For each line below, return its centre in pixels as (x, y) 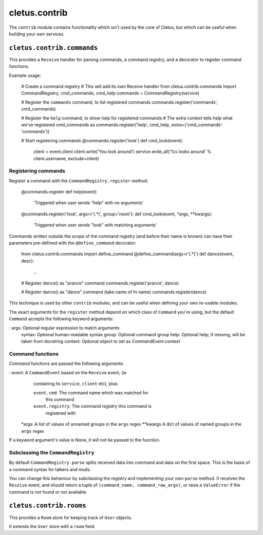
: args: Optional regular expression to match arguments (64, 328)
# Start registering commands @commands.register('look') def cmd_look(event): (102, 140)
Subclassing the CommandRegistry (52, 452)
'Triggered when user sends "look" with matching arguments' (95, 225)
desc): (28, 261)
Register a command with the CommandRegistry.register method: (79, 181)
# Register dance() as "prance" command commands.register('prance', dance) (100, 283)
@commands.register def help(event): (59, 192)
